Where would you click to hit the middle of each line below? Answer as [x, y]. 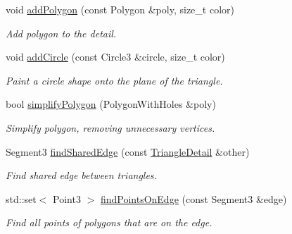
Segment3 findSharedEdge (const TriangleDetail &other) [128, 151]
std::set [21, 198]
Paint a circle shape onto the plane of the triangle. [114, 80]
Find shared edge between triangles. [81, 175]
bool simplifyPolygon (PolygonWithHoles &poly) [111, 104]
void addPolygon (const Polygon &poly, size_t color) [120, 9]
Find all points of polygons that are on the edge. [109, 222]
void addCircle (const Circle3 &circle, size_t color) [115, 57]
